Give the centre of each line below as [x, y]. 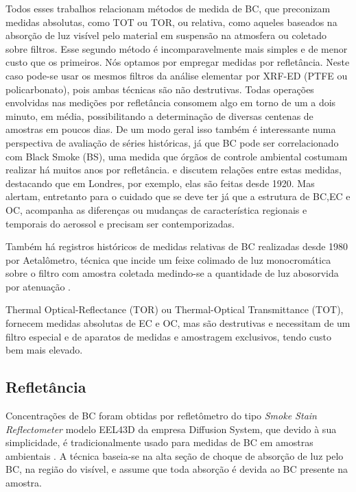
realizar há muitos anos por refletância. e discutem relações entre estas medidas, [174, 170]
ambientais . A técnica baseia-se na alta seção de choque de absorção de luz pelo [175, 455]
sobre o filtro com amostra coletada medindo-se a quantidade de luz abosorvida [172, 273]
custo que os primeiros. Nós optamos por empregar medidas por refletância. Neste [178, 62]
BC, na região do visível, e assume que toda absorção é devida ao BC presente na [177, 469]
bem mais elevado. [44, 350]
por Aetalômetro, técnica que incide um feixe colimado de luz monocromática [168, 259]
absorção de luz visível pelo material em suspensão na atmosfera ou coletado [166, 35]
